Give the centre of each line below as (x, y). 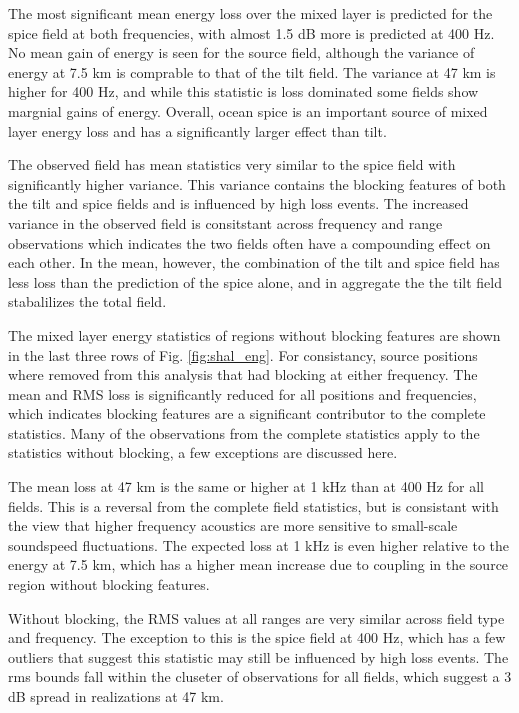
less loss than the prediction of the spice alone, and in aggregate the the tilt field (255, 281)
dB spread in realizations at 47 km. (116, 696)
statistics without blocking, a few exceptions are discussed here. (203, 452)
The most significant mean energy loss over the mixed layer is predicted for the (250, 13)
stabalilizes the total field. (87, 301)
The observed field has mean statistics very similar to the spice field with (232, 164)
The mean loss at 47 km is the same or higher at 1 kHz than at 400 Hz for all (246, 486)
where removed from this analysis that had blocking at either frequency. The (243, 374)
